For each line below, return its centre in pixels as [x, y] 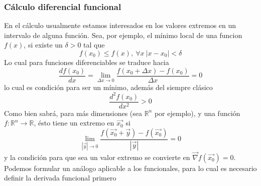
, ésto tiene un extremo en [74, 123]
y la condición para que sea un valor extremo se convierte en [97, 157]
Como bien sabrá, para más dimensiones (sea [73, 113]
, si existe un [43, 45]
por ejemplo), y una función [197, 113]
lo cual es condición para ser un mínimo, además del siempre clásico [108, 87]
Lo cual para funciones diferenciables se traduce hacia [87, 62]
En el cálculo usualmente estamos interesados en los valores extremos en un [120, 25]
